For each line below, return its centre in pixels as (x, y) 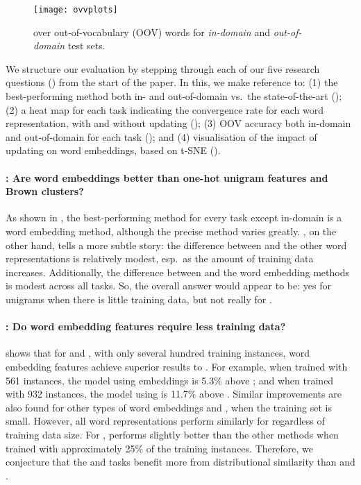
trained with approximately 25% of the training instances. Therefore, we (159, 448)
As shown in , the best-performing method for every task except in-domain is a (174, 218)
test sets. (86, 45)
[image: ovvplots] (76, 10)
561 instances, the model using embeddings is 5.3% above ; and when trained (170, 380)
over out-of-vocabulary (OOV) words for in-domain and (152, 32)
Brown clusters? (45, 191)
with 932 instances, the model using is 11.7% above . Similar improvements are (174, 394)
